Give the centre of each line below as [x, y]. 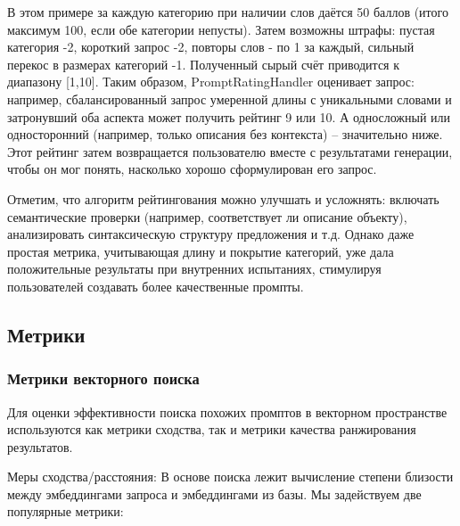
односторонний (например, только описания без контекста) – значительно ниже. [225, 134]
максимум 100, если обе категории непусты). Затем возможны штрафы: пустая [221, 29]
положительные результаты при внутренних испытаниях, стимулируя [194, 269]
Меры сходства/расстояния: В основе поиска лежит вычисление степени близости [230, 477]
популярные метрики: [66, 511]
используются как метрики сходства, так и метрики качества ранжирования [212, 429]
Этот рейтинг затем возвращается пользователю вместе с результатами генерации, [230, 151]
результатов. [40, 446]
